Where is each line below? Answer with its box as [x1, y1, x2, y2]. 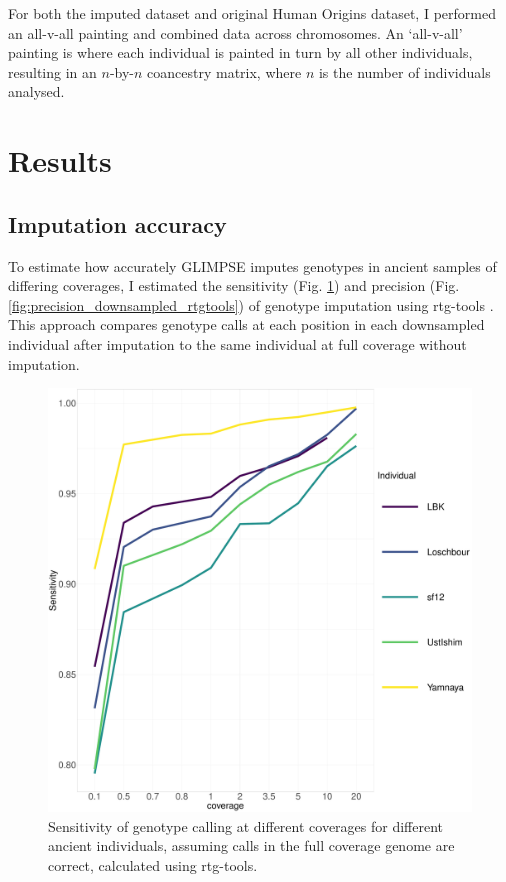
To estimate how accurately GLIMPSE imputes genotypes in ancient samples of [8, 255, 497, 276]
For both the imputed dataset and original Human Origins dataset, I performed [8, 3, 496, 23]
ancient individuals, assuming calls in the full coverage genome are [48, 835, 455, 856]
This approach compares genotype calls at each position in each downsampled [8, 314, 485, 335]
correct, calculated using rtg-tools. [48, 854, 258, 875]
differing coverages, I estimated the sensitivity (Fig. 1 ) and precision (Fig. [8, 275, 460, 296]
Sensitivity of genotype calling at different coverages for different [48, 815, 444, 836]
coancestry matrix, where [147, 61, 302, 82]
